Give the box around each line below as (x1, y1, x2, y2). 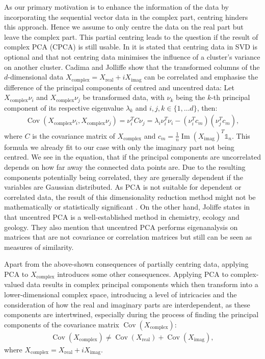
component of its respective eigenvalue (4, 102, 124, 113)
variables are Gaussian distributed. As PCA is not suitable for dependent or (4, 182, 242, 192)
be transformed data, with (83, 92, 165, 102)
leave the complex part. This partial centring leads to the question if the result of (4, 31, 258, 42)
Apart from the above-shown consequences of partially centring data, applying (4, 259, 249, 269)
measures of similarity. (4, 241, 74, 252)
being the (176, 92, 205, 102)
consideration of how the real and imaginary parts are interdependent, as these (4, 299, 250, 310)
